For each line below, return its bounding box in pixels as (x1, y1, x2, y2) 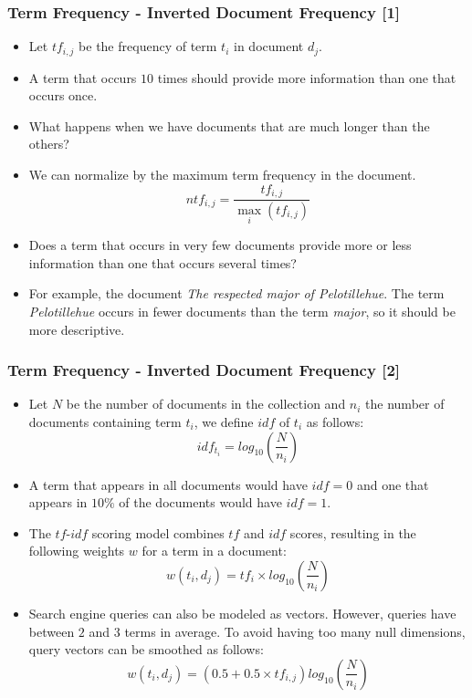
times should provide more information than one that (157, 68, 456, 87)
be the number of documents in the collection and (66, 394, 346, 413)
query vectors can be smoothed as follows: (28, 640, 264, 659)
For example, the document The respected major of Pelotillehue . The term (28, 284, 445, 303)
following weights (28, 541, 125, 560)
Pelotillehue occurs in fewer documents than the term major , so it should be (28, 301, 456, 320)
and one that (356, 474, 429, 494)
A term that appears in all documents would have (28, 474, 308, 494)
